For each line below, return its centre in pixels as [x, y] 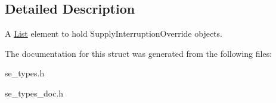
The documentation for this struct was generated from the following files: [139, 53]
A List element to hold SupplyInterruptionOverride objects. [114, 33]
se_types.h [25, 73]
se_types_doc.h [34, 93]
